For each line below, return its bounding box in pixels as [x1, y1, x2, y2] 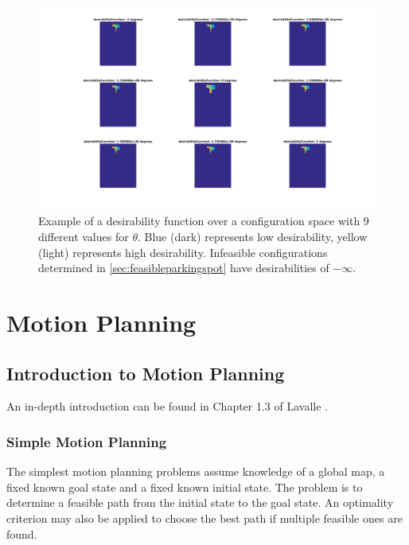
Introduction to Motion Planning [6, 360, 285, 385]
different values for [38, 228, 129, 245]
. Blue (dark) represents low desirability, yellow [137, 228, 368, 245]
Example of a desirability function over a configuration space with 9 [38, 212, 369, 229]
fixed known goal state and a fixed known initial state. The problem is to [6, 478, 363, 495]
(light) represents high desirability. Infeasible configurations [38, 243, 328, 260]
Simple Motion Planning [6, 431, 167, 451]
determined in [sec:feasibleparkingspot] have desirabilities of [38, 259, 329, 276]
